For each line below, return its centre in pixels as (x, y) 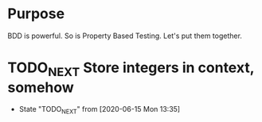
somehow (41, 87)
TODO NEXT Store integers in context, (131, 69)
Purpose (36, 14)
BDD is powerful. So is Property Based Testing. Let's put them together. (125, 36)
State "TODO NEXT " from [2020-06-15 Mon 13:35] (100, 110)
